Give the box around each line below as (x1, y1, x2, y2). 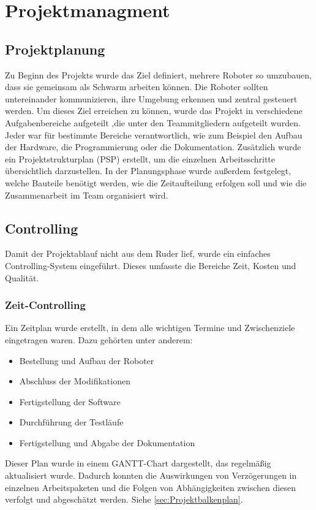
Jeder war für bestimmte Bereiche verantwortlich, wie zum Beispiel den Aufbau (5, 128, 303, 141)
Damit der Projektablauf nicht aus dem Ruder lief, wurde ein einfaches (5, 247, 271, 260)
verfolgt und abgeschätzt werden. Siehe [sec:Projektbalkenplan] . (5, 493, 243, 506)
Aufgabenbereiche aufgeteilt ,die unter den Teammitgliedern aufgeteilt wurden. (5, 116, 301, 129)
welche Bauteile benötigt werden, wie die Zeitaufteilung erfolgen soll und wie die (5, 176, 307, 189)
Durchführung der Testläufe (19, 416, 124, 428)
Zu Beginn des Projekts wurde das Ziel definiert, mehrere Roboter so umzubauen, (5, 68, 312, 81)
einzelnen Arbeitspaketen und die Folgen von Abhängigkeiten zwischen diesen (5, 481, 296, 493)
